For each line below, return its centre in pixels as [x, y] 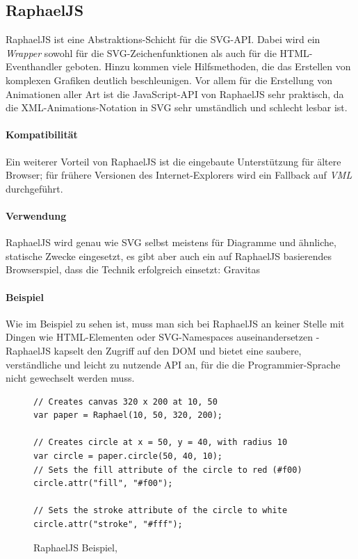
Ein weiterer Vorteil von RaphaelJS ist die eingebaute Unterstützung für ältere [173, 161]
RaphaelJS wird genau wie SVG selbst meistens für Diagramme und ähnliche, [171, 242]
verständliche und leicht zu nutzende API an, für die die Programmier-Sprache [173, 364]
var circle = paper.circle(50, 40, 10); [128, 456]
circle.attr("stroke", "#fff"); [108, 525]
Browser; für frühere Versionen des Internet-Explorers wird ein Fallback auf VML [179, 175]
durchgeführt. [34, 188]
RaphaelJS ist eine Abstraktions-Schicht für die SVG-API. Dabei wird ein [163, 39]
